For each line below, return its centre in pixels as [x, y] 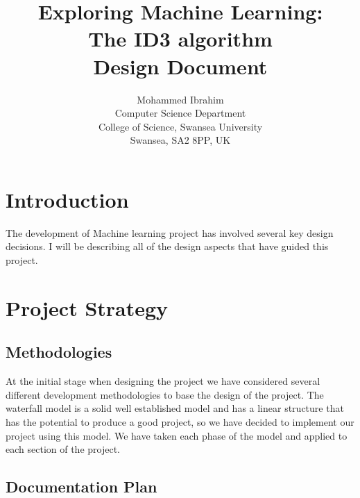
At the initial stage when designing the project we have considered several [163, 381]
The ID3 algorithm [180, 39]
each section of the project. [63, 449]
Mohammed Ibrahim [180, 99]
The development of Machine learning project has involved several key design [170, 232]
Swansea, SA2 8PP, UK [180, 140]
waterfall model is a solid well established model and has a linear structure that [175, 408]
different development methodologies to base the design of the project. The [165, 394]
